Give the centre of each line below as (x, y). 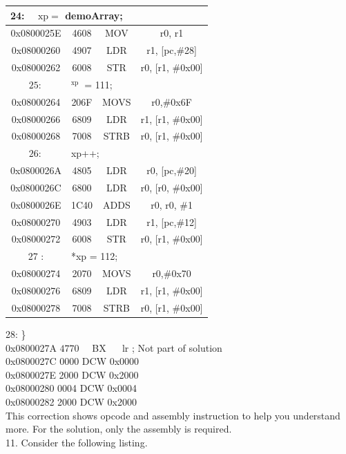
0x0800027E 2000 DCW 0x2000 (72, 374)
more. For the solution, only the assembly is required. (119, 429)
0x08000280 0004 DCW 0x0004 (71, 388)
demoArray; (94, 15)
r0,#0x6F (172, 101)
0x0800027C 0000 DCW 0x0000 (73, 361)
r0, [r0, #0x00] (172, 187)
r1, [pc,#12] (172, 221)
